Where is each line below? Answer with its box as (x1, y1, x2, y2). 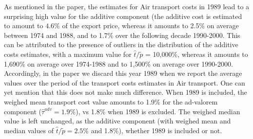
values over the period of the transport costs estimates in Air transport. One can (4, 77, 245, 87)
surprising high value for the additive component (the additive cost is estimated (4, 11, 242, 21)
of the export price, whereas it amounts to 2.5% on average (62, 20, 239, 31)
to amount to (4, 20, 43, 31)
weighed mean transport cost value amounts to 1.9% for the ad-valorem (4, 96, 218, 106)
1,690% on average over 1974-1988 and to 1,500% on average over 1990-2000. (4, 58, 233, 69)
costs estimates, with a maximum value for (4, 49, 132, 59)
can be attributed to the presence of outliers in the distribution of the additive (4, 39, 238, 50)
